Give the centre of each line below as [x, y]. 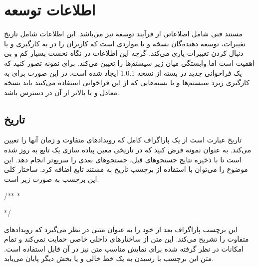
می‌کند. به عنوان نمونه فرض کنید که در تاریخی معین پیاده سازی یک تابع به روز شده [128, 150]
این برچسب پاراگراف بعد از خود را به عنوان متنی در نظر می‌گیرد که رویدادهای [121, 229]
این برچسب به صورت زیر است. [52, 179]
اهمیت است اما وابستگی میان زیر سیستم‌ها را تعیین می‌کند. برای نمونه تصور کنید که [129, 63]
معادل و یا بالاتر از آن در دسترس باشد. [62, 92]
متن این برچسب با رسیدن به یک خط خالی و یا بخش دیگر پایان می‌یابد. [109, 258]
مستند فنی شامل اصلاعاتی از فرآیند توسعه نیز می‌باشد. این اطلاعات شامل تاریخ [124, 34]
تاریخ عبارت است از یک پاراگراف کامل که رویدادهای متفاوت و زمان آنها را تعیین [123, 140]
